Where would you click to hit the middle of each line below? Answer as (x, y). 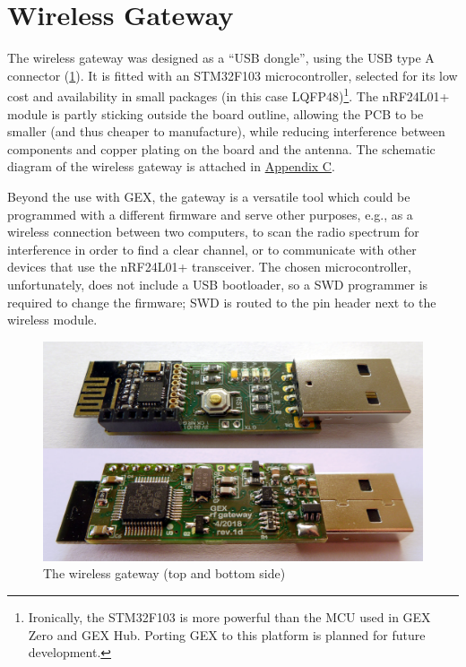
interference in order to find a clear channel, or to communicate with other (212, 249)
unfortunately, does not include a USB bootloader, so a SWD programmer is (218, 284)
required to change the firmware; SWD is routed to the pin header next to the (222, 302)
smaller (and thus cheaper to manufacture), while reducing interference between (226, 131)
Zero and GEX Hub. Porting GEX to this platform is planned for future (227, 634)
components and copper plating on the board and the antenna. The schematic (221, 148)
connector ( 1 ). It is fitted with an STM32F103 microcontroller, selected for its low (233, 75)
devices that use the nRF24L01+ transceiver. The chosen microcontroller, (209, 267)
